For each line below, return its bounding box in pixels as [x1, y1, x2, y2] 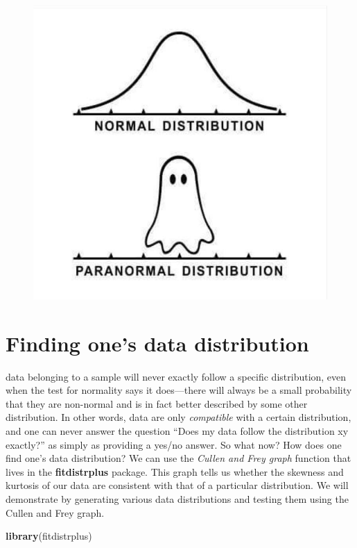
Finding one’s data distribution [6, 329, 309, 357]
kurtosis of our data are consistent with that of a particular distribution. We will [6, 478, 349, 492]
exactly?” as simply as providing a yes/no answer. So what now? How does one [6, 437, 342, 451]
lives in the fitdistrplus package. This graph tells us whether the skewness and [6, 464, 344, 479]
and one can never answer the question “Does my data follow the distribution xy [6, 423, 349, 438]
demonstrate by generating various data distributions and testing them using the [6, 491, 349, 506]
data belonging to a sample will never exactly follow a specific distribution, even [6, 369, 347, 383]
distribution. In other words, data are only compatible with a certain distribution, [6, 410, 351, 424]
